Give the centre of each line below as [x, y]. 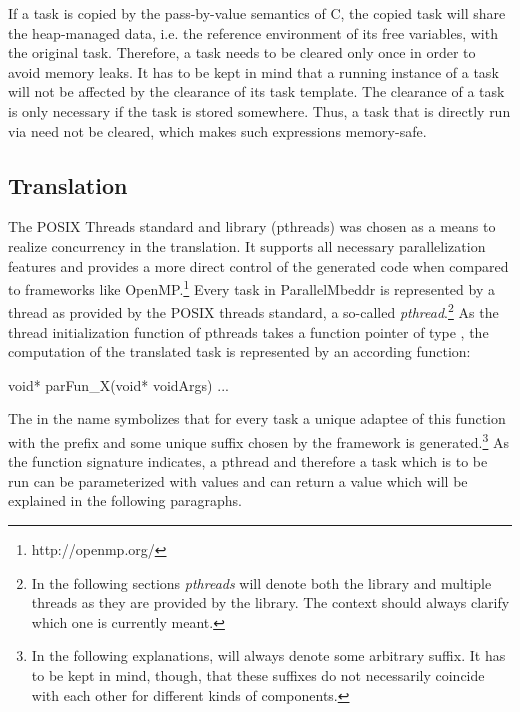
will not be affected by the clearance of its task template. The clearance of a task [256, 91]
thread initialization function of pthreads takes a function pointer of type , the [248, 331]
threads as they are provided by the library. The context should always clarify [270, 602]
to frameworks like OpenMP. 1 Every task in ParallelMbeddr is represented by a [251, 287]
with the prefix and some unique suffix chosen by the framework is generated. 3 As [259, 440]
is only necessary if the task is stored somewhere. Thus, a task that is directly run [259, 110]
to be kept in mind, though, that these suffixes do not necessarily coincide [258, 675]
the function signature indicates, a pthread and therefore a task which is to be [248, 461]
